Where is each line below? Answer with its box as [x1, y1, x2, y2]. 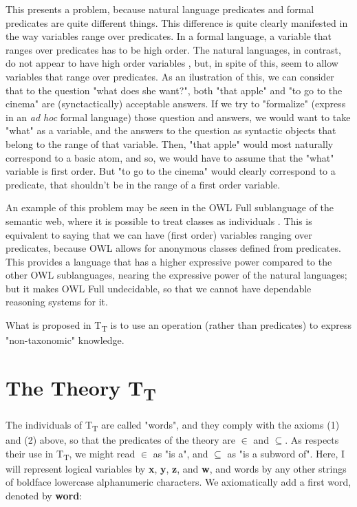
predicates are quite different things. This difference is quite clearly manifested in [6, 15, 348, 30]
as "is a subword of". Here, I [227, 446, 345, 460]
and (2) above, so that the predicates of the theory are [6, 433, 235, 447]
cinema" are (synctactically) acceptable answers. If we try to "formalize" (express [6, 96, 346, 111]
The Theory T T [6, 373, 156, 405]
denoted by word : [6, 488, 83, 502]
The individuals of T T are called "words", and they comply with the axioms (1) [6, 417, 340, 433]
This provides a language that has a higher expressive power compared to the [6, 254, 332, 268]
